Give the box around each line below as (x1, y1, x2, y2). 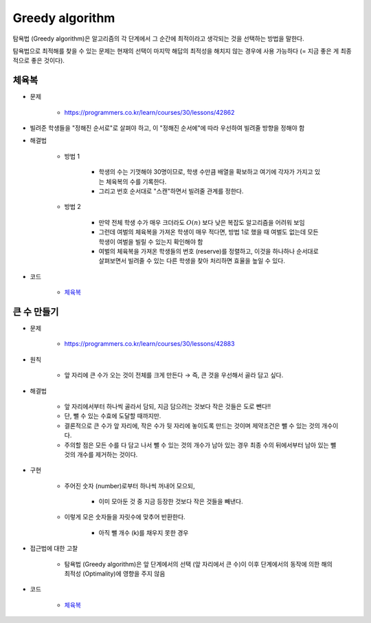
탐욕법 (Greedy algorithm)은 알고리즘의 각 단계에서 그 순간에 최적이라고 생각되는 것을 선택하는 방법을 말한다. (12, 34, 305, 43)
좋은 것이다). (31, 56, 65, 65)
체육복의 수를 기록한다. (105, 177, 167, 186)
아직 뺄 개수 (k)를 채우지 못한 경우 (98, 528, 189, 536)
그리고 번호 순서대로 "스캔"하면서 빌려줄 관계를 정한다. (98, 186, 244, 195)
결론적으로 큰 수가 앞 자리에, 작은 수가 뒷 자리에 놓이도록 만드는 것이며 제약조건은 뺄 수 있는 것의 (64, 422, 321, 430)
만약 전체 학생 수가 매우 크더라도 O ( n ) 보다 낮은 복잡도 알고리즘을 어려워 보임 (98, 218, 305, 226)
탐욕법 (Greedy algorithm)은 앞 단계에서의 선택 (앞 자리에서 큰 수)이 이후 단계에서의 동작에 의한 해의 (64, 560, 333, 568)
